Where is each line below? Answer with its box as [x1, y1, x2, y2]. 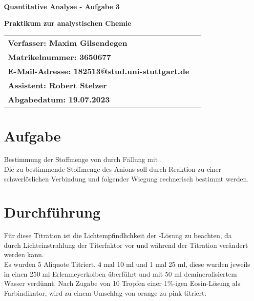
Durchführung [4, 202, 101, 222]
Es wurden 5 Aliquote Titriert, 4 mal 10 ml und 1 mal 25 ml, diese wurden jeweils [4, 259, 250, 269]
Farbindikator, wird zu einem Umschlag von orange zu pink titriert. [4, 287, 207, 298]
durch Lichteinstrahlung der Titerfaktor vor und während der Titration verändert [4, 240, 248, 250]
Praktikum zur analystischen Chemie [4, 18, 131, 28]
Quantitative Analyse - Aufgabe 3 [4, 1, 120, 11]
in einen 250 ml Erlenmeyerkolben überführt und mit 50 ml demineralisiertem [4, 268, 237, 279]
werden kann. [4, 249, 44, 260]
